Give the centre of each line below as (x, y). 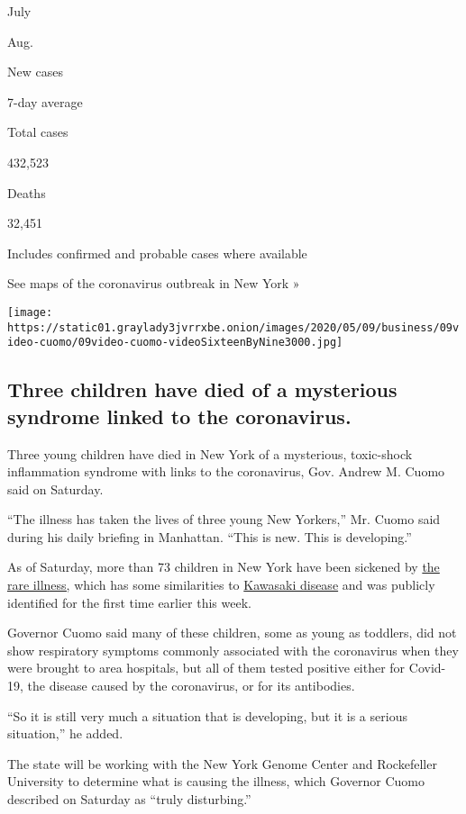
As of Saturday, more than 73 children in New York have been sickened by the (224, 567)
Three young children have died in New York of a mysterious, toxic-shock (210, 453)
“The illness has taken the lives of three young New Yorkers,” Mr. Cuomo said (224, 519)
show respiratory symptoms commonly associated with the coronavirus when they (233, 650)
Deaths (27, 192)
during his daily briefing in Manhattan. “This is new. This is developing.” (210, 536)
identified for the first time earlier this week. (129, 602)
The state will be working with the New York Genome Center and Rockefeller (222, 763)
